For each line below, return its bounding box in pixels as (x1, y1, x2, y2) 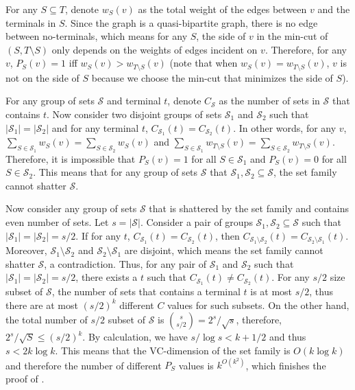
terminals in (5, 15, 56, 30)
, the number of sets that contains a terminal (51, 284, 241, 299)
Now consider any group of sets (5, 201, 137, 216)
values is (178, 358, 214, 372)
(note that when (169, 56, 238, 70)
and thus (269, 330, 306, 344)
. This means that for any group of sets (33, 165, 198, 179)
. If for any (75, 228, 121, 242)
